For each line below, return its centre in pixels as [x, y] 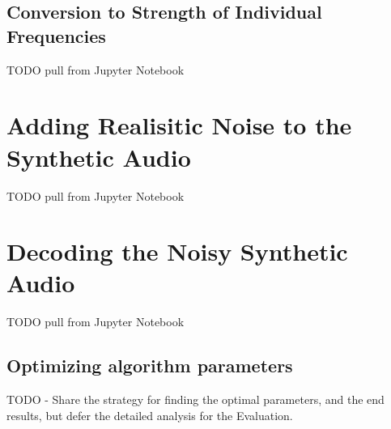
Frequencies [56, 35]
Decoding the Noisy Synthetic [177, 251]
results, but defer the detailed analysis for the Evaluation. [150, 415]
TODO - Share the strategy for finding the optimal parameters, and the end [195, 399]
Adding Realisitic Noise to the [179, 125]
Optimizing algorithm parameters [150, 365]
